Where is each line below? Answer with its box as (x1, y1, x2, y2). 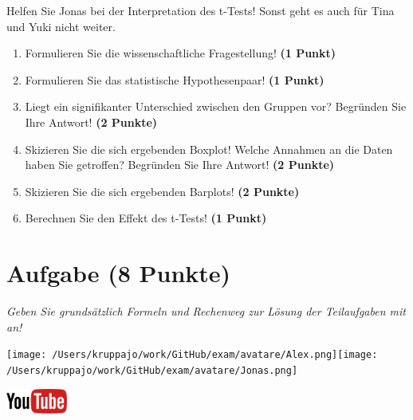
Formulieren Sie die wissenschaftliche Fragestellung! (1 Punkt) (25, 45, 336, 61)
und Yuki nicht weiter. (6, 18, 116, 34)
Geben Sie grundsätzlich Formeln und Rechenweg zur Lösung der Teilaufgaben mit (6, 303, 406, 320)
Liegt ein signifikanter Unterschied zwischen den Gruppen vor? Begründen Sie (25, 98, 407, 115)
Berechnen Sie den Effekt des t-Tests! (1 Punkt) (25, 210, 267, 226)
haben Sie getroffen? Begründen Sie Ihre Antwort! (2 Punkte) (25, 156, 335, 173)
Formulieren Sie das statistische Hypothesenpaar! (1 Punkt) (25, 71, 324, 88)
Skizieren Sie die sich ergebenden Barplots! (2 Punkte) (25, 183, 300, 199)
